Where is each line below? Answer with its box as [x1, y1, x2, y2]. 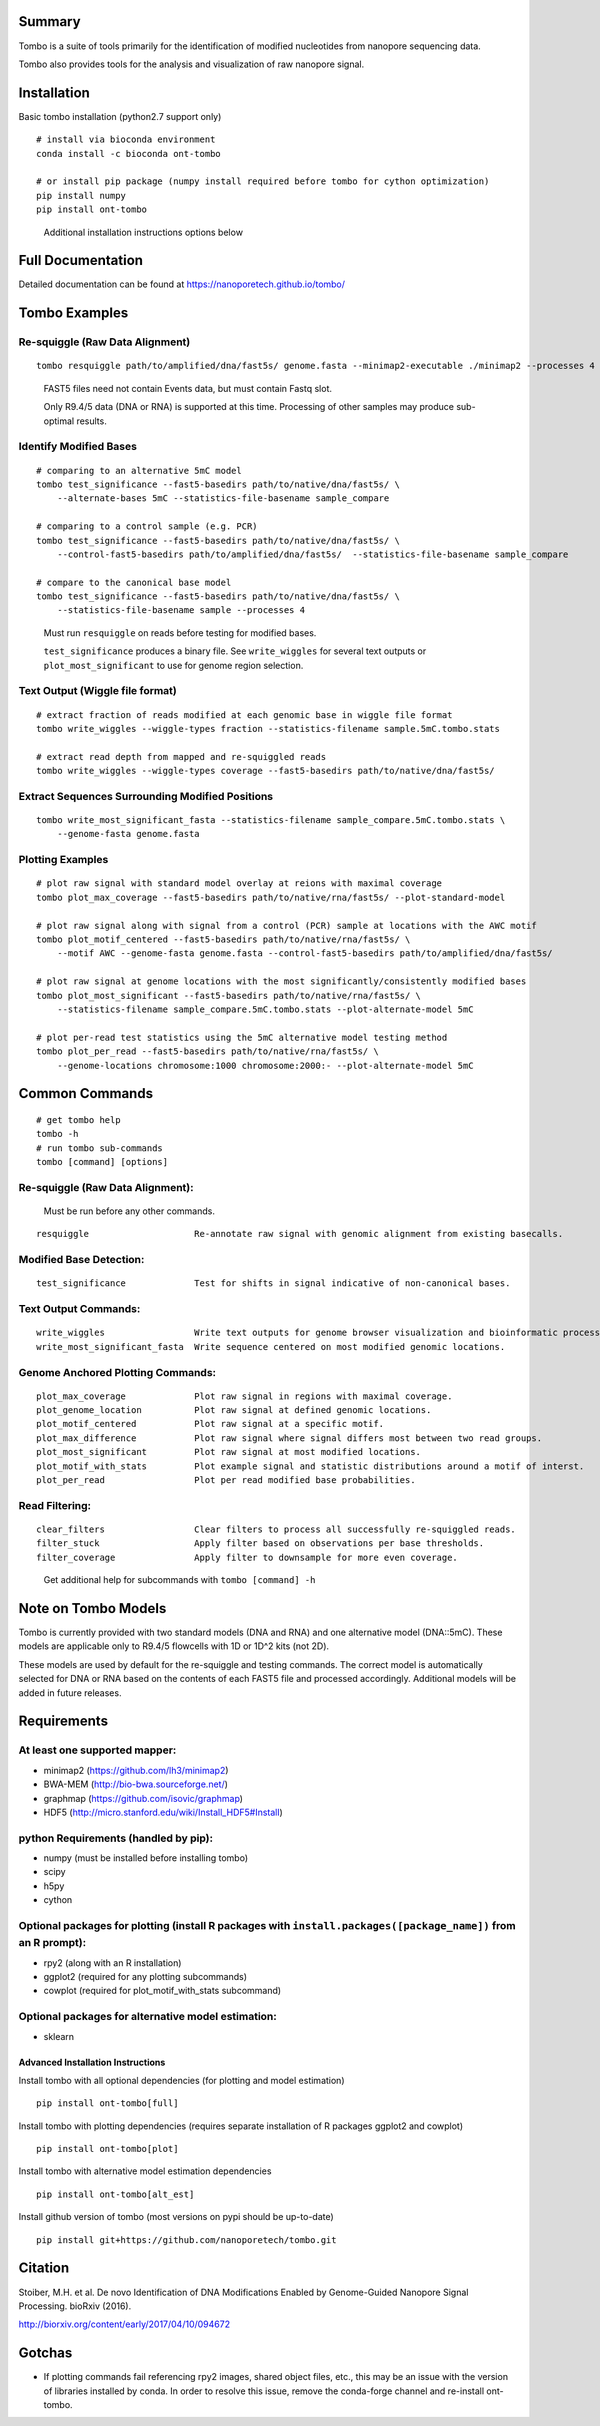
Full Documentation [18, 252, 144, 269]
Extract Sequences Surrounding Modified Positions [18, 789, 274, 803]
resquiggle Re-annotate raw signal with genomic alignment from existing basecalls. [36, 1228, 564, 1240]
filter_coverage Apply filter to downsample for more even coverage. [36, 1551, 459, 1563]
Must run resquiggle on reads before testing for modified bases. [43, 626, 317, 639]
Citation [18, 2260, 70, 2277]
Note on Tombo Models [18, 1600, 167, 1617]
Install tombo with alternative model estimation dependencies [18, 2165, 272, 2177]
